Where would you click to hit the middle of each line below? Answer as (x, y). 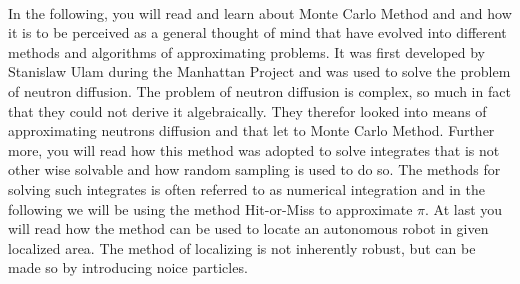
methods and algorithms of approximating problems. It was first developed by (246, 51)
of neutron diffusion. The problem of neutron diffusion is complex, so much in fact (259, 90)
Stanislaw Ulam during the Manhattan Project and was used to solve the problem (259, 71)
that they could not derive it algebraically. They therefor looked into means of (247, 110)
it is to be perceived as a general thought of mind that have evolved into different (257, 32)
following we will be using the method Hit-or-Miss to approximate (210, 208)
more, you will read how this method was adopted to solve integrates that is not (254, 149)
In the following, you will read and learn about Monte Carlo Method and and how (260, 12)
